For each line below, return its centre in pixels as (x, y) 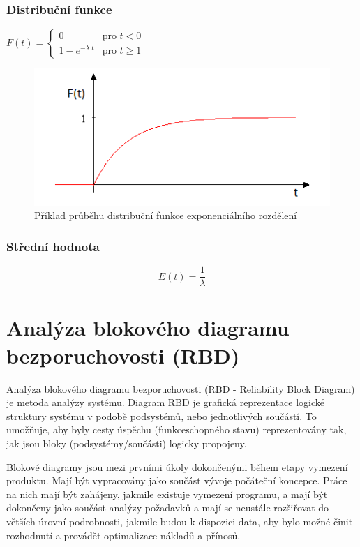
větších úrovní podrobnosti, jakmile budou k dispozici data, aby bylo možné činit (180, 521)
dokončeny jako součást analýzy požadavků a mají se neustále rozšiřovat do (168, 508)
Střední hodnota (53, 246)
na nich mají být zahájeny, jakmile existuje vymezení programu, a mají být (167, 494)
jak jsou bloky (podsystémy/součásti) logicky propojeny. (127, 443)
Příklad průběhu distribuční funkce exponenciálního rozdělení (166, 215)
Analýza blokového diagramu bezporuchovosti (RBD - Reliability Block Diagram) (181, 388)
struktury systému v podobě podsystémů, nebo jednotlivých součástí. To (162, 415)
